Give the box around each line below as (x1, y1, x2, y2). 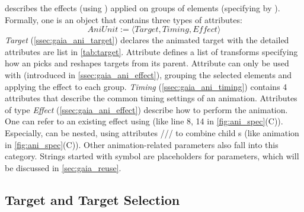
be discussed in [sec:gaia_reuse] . (5, 161, 121, 174)
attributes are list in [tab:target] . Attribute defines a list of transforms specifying (5, 45, 298, 57)
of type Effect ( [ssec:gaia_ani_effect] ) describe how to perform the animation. (5, 103, 288, 115)
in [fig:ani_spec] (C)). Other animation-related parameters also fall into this (5, 138, 279, 150)
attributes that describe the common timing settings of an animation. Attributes (5, 92, 297, 104)
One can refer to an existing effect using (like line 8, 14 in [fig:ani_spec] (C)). (5, 115, 283, 127)
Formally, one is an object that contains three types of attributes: (5, 13, 242, 25)
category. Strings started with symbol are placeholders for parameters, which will (5, 150, 299, 162)
